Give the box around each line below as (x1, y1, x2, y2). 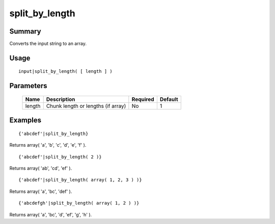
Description (46, 96, 75, 103)
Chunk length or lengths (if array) (46, 102, 126, 109)
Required (131, 96, 155, 103)
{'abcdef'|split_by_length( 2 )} (18, 154, 102, 160)
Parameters (9, 81, 47, 90)
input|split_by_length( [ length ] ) (18, 69, 113, 74)
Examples (9, 116, 42, 125)
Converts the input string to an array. (9, 41, 87, 47)
